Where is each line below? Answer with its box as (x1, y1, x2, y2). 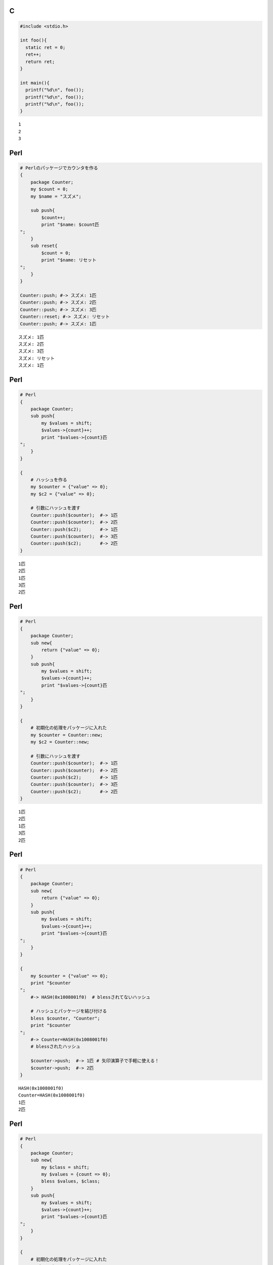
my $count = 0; (30, 186, 68, 192)
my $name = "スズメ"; (30, 193, 82, 199)
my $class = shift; (41, 1164, 89, 1170)
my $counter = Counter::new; (30, 732, 103, 738)
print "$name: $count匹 (41, 222, 100, 228)
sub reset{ (30, 243, 58, 249)
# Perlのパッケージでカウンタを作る (20, 165, 98, 171)
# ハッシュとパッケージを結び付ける (30, 1008, 107, 1014)
